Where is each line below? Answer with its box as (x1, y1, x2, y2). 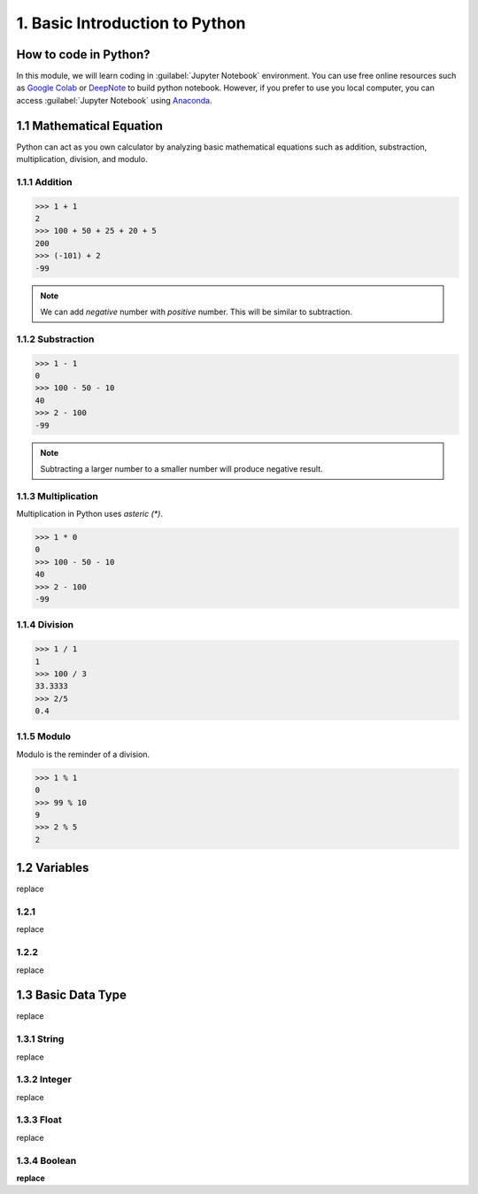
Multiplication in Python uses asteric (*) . (16, 509, 164, 520)
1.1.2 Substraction (16, 333, 95, 345)
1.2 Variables (16, 860, 89, 875)
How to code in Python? (16, 47, 150, 62)
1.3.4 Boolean (16, 1154, 77, 1167)
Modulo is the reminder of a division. (16, 749, 150, 759)
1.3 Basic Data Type (16, 988, 127, 1003)
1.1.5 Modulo (16, 730, 71, 743)
